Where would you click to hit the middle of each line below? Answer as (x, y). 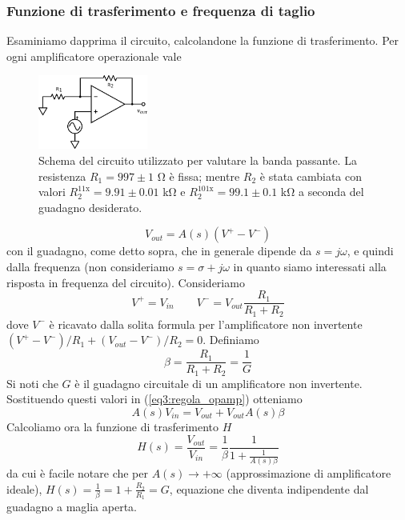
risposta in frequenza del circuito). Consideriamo (126, 282)
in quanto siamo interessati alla (310, 266)
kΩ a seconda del (322, 192)
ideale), (24, 488)
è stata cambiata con (311, 176)
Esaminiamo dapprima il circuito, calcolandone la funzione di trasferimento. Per (202, 40)
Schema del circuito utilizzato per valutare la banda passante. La (198, 160)
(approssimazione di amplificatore (309, 473)
